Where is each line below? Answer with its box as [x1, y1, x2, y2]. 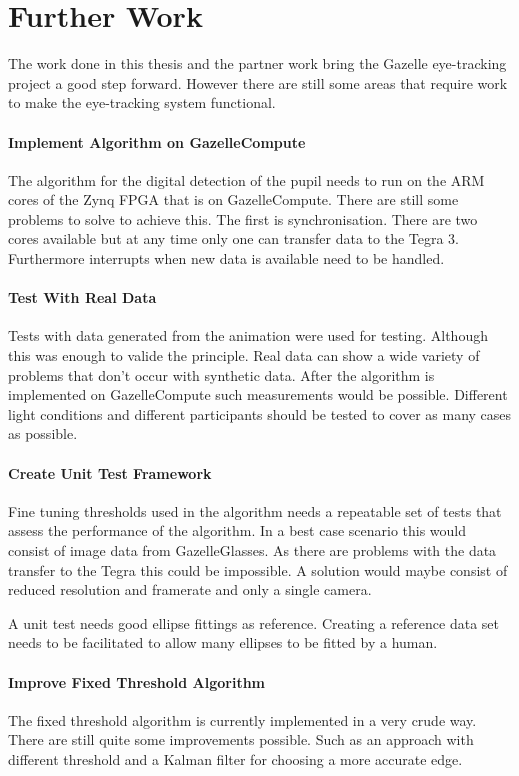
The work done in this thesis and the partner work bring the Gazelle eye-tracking [8, 53, 507, 74]
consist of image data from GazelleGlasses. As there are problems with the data [8, 540, 497, 561]
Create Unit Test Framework [8, 462, 212, 483]
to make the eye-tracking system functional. [8, 92, 276, 113]
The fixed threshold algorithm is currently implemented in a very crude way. [8, 709, 477, 730]
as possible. [8, 423, 78, 444]
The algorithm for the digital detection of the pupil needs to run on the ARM [8, 169, 485, 190]
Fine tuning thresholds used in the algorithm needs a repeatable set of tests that [8, 500, 502, 521]
